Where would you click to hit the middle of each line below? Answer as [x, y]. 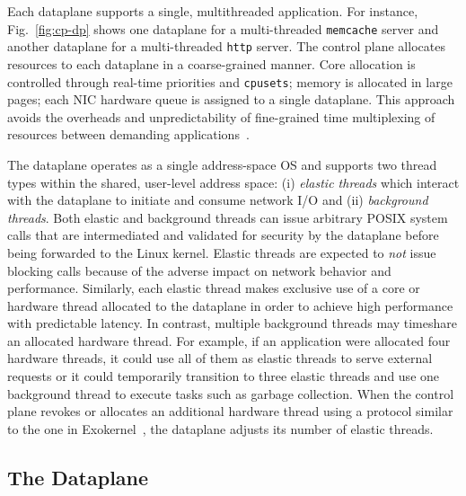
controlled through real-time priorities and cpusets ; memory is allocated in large [230, 81]
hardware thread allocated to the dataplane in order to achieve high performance [230, 305]
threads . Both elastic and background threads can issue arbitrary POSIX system [228, 217]
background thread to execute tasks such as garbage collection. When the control [231, 393]
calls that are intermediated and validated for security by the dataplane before [223, 235]
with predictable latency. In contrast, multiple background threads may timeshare [232, 323]
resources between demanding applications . [128, 134]
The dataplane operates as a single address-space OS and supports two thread [222, 164]
